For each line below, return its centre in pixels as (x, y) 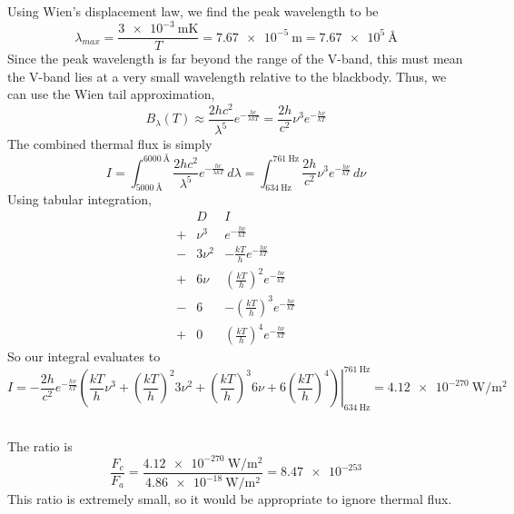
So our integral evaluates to (84, 356)
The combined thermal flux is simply (110, 144)
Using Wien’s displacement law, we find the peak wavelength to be (193, 11)
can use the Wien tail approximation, (111, 94)
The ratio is (40, 445)
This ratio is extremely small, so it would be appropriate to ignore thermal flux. (230, 499)
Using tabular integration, (79, 199)
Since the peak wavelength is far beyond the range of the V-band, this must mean (235, 59)
